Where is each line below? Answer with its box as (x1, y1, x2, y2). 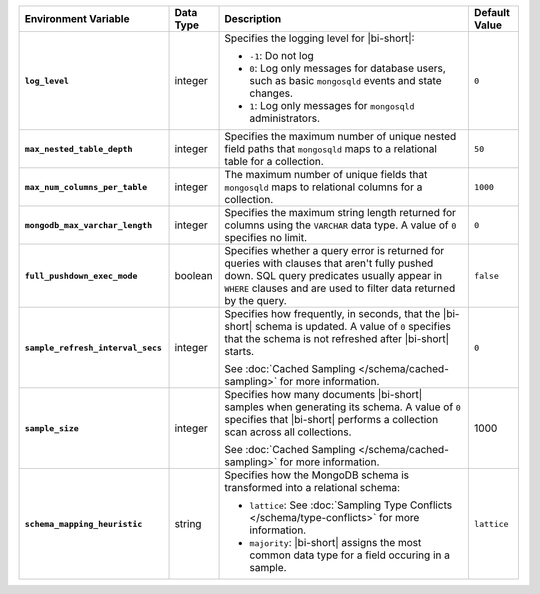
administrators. (249, 111, 320, 125)
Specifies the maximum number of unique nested (224, 130, 457, 143)
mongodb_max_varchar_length (24, 220, 153, 230)
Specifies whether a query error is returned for (224, 244, 445, 257)
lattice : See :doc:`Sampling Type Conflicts (249, 498, 453, 512)
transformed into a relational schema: (224, 481, 400, 494)
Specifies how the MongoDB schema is (224, 468, 410, 482)
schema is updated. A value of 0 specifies (255, 320, 452, 333)
